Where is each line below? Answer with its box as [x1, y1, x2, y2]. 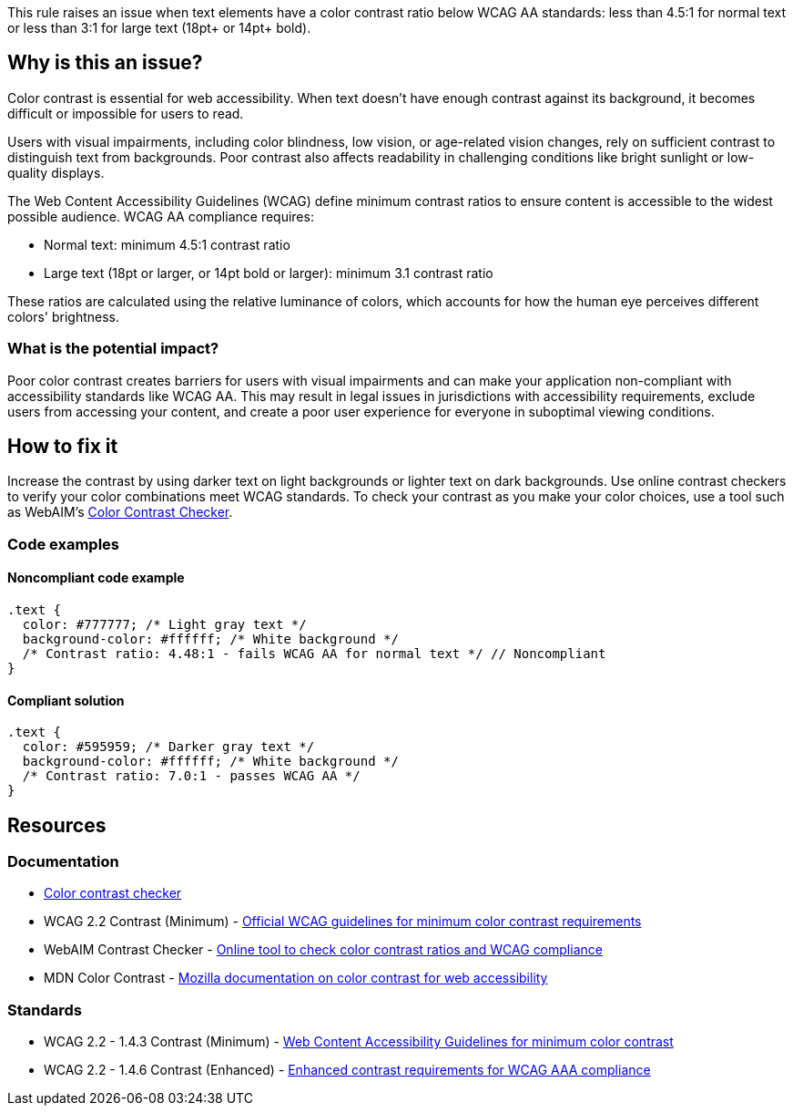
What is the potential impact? [7, 339, 219, 358]
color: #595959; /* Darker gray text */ [22, 739, 315, 755]
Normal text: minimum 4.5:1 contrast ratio [44, 236, 290, 252]
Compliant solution [7, 692, 125, 708]
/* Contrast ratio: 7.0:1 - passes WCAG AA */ [22, 768, 361, 784]
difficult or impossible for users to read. [7, 105, 244, 121]
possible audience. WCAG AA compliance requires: [7, 208, 314, 224]
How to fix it [7, 435, 118, 459]
